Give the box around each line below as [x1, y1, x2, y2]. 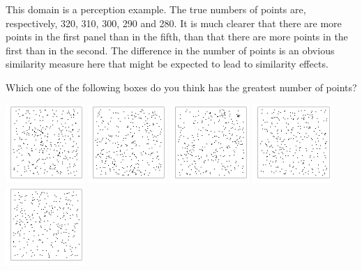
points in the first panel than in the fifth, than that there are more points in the [6, 29, 348, 44]
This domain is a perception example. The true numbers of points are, [6, 2, 306, 16]
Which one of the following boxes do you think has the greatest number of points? [6, 79, 357, 94]
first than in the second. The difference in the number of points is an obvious [6, 42, 335, 57]
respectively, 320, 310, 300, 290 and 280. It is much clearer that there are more [6, 15, 342, 30]
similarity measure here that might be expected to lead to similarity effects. [6, 56, 329, 71]
